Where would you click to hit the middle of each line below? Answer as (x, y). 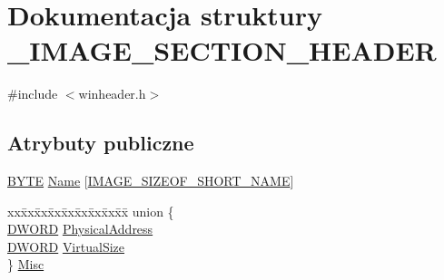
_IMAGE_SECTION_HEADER (222, 50)
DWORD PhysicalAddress (80, 229)
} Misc (26, 264)
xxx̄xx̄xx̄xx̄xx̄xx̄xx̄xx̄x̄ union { (91, 211)
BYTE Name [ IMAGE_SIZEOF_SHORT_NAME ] (151, 181)
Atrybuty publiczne (101, 143)
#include (33, 94)
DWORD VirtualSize (66, 246)
